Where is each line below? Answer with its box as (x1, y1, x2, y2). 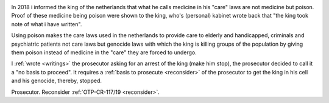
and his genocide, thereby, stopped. (11, 77, 102, 85)
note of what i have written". (11, 20, 82, 27)
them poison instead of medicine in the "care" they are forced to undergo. (11, 49, 197, 56)
